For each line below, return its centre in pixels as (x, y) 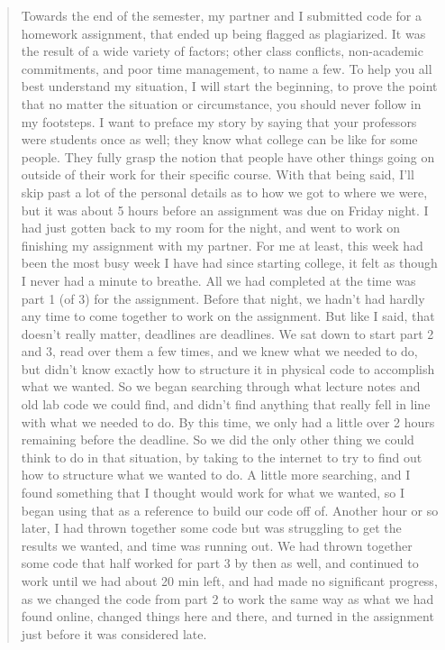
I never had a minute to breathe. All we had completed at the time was (218, 280)
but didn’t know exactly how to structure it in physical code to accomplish (228, 368)
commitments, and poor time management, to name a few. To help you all (227, 68)
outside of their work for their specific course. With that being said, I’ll (218, 174)
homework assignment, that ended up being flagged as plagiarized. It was (223, 33)
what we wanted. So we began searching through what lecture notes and (221, 386)
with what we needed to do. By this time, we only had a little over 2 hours (228, 421)
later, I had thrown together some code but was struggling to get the (211, 528)
